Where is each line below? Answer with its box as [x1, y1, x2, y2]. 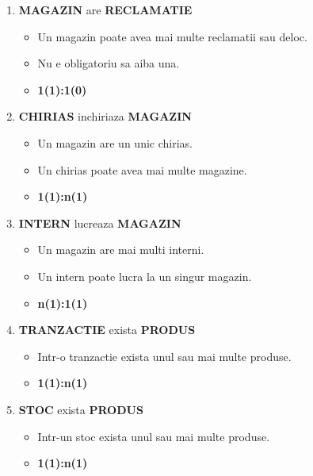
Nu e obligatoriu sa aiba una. [37, 55, 180, 71]
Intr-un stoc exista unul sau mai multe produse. [37, 428, 270, 444]
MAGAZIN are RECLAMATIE [18, 2, 193, 17]
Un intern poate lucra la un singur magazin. [37, 267, 252, 284]
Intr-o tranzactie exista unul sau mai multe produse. [37, 347, 292, 364]
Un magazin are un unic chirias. [37, 134, 193, 151]
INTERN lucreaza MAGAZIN [18, 214, 181, 231]
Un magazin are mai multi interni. [37, 241, 204, 258]
